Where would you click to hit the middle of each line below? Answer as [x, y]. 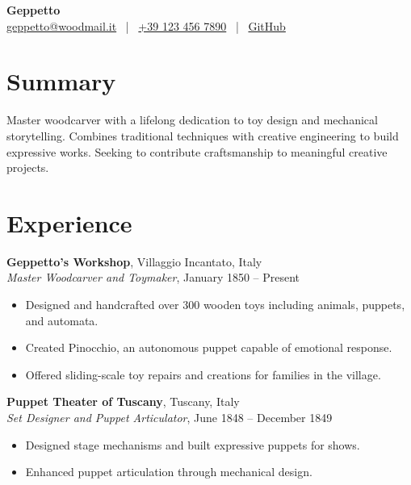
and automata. [62, 320]
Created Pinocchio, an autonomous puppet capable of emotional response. [209, 347]
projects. [28, 167]
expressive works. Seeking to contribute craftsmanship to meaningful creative [197, 151]
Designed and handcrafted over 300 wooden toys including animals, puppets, [215, 304]
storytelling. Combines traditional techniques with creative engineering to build [203, 135]
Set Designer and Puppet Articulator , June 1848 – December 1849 [170, 417]
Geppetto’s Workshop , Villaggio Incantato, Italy [134, 261]
